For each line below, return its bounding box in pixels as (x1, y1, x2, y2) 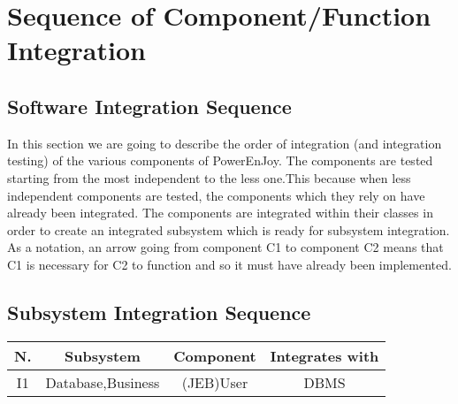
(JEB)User (181, 371, 248, 393)
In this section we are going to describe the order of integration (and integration (7, 133, 442, 152)
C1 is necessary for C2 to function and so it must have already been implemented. (7, 255, 452, 273)
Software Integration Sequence (7, 92, 292, 119)
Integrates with (270, 345, 379, 366)
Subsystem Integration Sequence (7, 298, 311, 325)
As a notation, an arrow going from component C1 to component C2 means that (7, 238, 444, 256)
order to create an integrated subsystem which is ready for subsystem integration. (7, 220, 450, 239)
